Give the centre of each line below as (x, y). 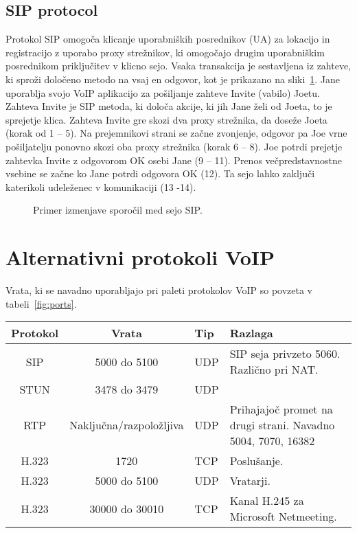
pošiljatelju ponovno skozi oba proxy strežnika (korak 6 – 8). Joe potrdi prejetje (174, 146)
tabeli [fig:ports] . (41, 303)
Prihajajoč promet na (281, 409)
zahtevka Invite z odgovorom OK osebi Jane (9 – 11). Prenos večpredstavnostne (174, 160)
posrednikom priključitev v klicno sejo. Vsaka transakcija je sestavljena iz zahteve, (178, 66)
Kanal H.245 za (267, 501)
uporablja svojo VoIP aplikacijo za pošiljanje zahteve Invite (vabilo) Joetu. (163, 92)
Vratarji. (250, 481)
